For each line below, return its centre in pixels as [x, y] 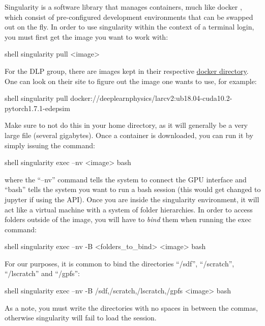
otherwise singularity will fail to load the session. [81, 318]
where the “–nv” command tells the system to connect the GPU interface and [126, 179]
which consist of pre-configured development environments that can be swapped [129, 17]
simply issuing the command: [50, 145]
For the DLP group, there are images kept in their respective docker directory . [127, 71]
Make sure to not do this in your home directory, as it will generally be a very [126, 125]
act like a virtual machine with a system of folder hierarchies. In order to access [129, 209]
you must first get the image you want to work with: [86, 36]
